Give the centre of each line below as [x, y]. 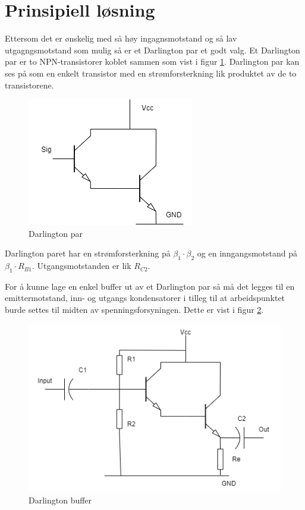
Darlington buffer [60, 500]
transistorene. [29, 85]
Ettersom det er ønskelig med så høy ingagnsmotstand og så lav [121, 38]
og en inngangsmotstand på [247, 253]
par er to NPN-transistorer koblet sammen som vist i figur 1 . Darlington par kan [152, 61]
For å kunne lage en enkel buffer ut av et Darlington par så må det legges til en [150, 286]
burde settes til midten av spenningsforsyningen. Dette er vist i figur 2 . [134, 310]
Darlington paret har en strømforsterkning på [88, 253]
